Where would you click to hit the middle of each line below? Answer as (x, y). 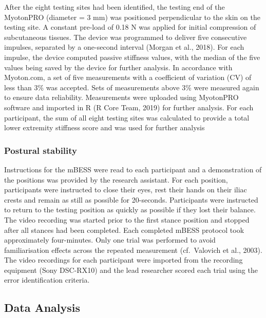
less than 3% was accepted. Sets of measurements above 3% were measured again (132, 87)
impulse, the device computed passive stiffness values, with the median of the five (132, 57)
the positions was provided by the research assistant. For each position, (116, 179)
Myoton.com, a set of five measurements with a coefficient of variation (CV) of (128, 77)
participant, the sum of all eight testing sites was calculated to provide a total (127, 117)
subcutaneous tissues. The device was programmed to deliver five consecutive (126, 37)
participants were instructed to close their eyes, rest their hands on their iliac (126, 190)
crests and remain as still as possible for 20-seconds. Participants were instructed (131, 199)
